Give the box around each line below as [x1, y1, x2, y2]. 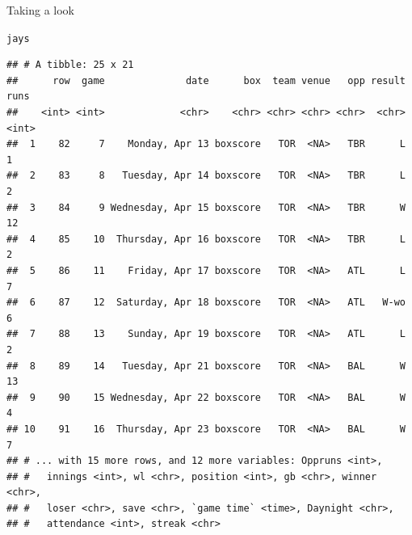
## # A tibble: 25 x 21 [6, 59, 134, 71]
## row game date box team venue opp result [6, 74, 406, 86]
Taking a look [6, 2, 75, 18]
